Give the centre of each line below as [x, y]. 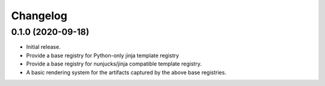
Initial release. [43, 47]
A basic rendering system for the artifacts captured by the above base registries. [126, 72]
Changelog [39, 16]
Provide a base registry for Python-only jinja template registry [103, 55]
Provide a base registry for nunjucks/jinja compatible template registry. [114, 64]
